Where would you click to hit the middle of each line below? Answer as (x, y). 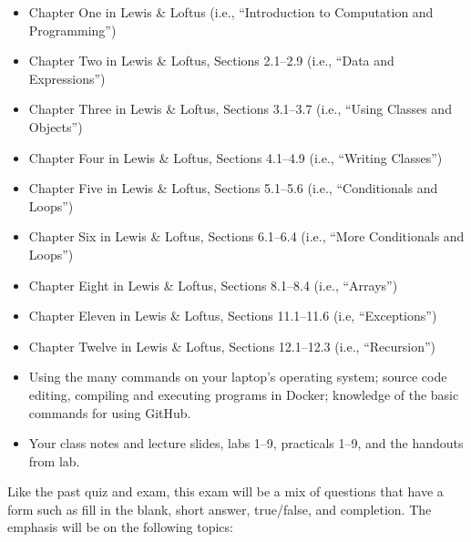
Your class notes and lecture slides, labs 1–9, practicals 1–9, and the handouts (246, 443)
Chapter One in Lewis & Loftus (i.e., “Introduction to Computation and (231, 12)
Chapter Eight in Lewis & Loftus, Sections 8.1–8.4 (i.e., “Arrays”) (213, 285)
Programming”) (72, 30)
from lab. (54, 460)
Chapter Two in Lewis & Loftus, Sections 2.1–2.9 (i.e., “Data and (211, 61)
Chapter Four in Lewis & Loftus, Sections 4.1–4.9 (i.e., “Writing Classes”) (235, 157)
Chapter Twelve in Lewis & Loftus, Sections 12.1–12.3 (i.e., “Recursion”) (232, 346)
